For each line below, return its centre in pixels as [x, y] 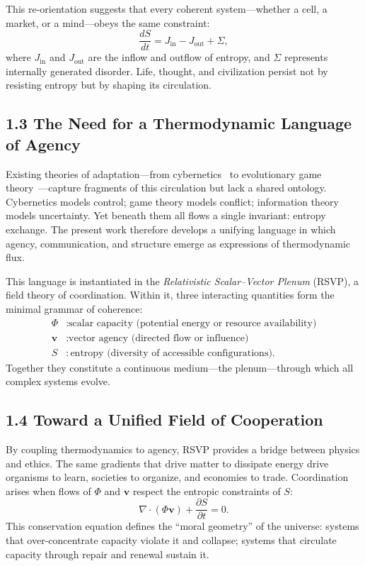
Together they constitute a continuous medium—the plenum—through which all [180, 367]
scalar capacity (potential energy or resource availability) [193, 323]
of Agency [43, 144]
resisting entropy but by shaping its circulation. [109, 85]
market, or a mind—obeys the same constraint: [108, 22]
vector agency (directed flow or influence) [159, 338]
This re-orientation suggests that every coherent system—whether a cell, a [167, 9]
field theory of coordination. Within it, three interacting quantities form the [170, 295]
